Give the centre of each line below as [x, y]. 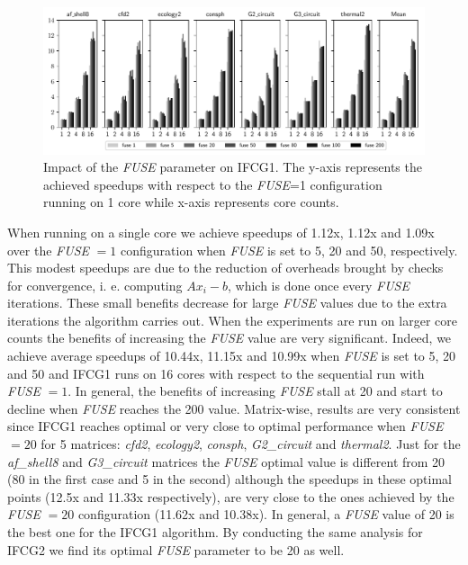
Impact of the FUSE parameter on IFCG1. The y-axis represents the [233, 167]
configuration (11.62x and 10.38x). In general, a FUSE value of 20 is [266, 514]
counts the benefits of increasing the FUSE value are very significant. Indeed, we [229, 338]
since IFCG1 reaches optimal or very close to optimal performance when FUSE [225, 426]
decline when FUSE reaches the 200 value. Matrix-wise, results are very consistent [234, 408]
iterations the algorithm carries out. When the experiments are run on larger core [232, 320]
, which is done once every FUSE [319, 285]
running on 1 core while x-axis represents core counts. [191, 202]
